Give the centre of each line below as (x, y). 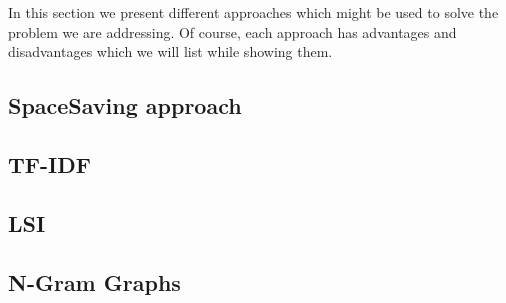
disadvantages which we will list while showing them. (170, 51)
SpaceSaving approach (125, 105)
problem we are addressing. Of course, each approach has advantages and (232, 31)
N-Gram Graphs (94, 281)
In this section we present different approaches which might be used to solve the (253, 12)
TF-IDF (49, 163)
